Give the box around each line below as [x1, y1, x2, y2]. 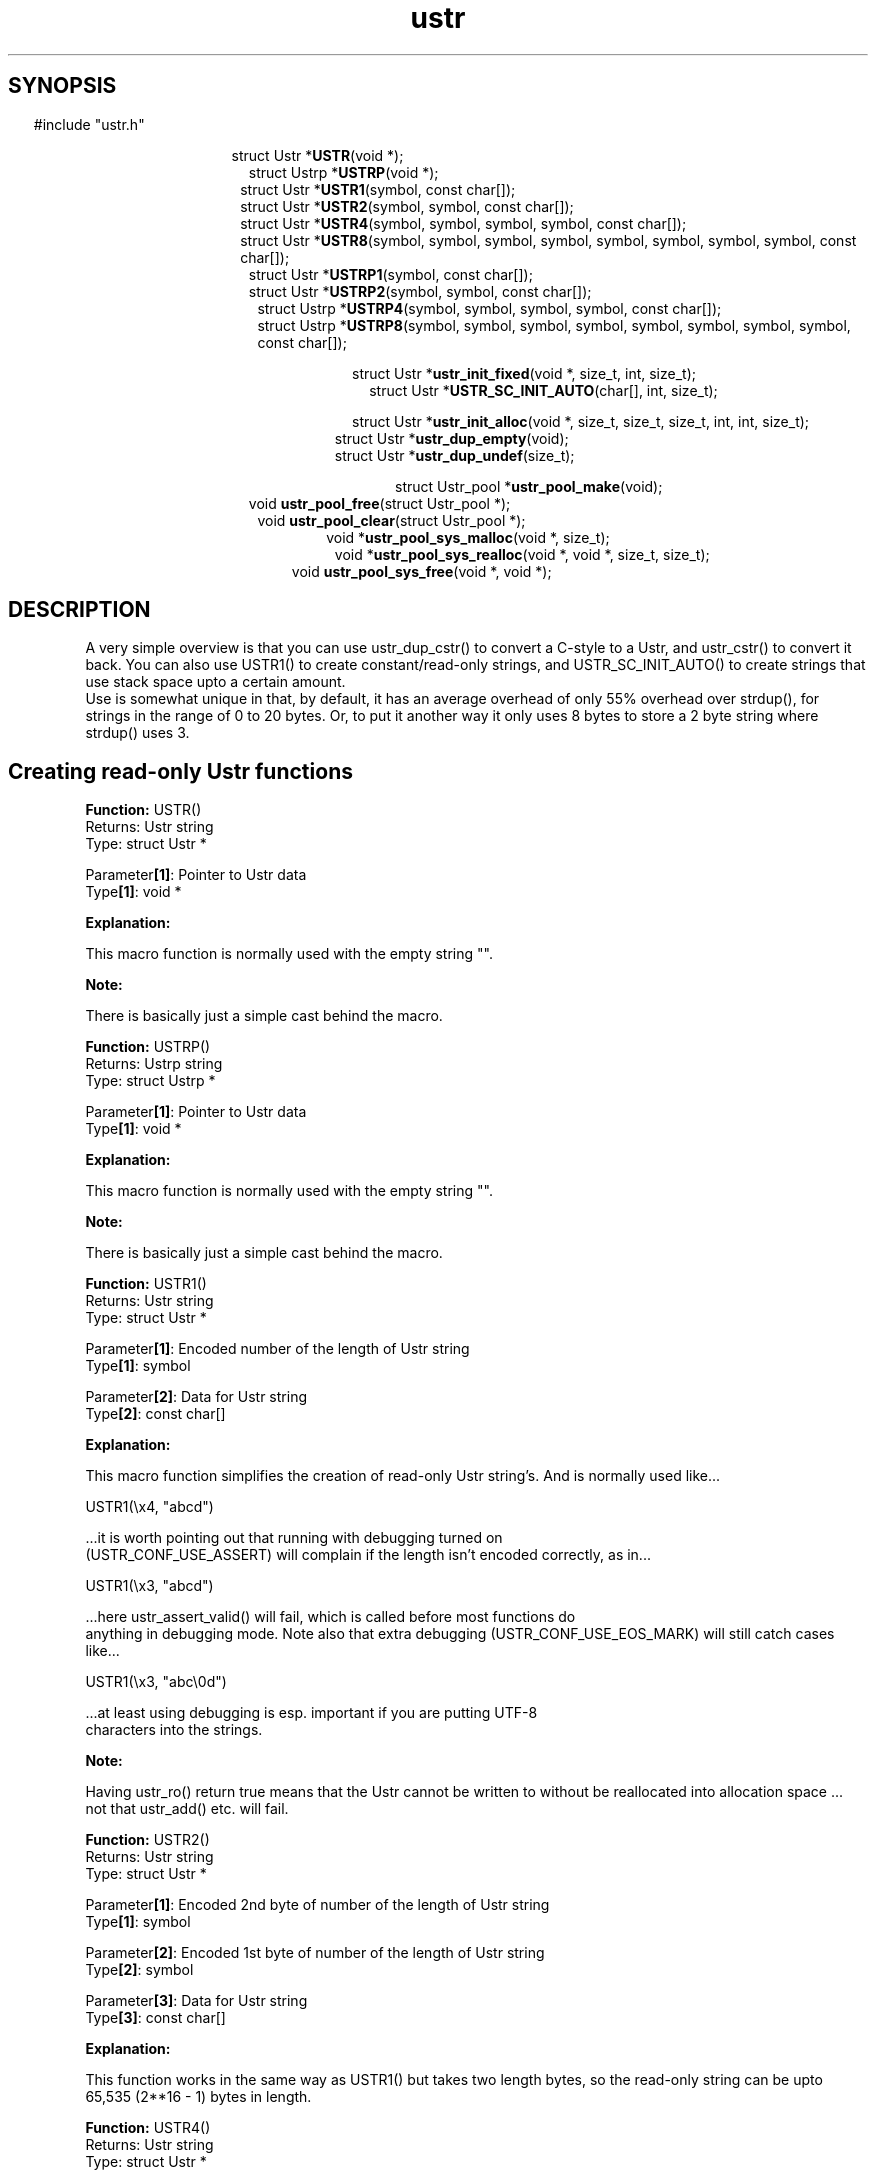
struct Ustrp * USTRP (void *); [248, 163, 439, 181]
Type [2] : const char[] [85, 1405, 226, 1423]
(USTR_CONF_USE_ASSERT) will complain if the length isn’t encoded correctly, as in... [85, 1546, 651, 1564]
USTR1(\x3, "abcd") [85, 1577, 214, 1595]
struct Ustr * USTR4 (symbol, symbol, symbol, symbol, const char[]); [240, 214, 687, 232]
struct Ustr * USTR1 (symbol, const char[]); [240, 180, 516, 198]
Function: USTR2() [85, 1831, 210, 1849]
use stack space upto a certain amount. [85, 673, 346, 691]
